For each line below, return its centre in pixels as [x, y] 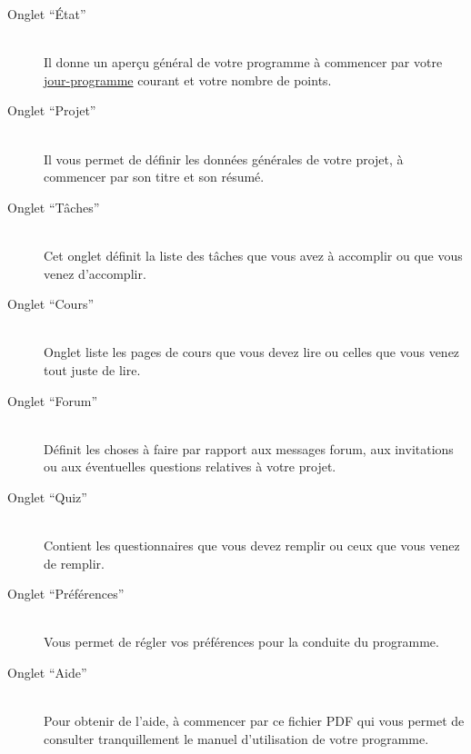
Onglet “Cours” [51, 304]
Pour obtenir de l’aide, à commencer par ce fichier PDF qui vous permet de [254, 721]
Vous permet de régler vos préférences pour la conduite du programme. [241, 642]
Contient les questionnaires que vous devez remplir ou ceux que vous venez [252, 546]
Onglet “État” [47, 14]
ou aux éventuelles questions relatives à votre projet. [190, 466]
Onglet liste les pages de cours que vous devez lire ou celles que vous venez [252, 352]
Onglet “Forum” [53, 400]
